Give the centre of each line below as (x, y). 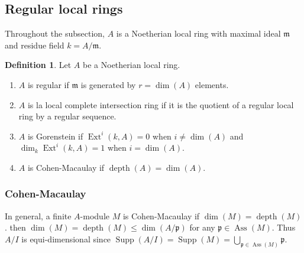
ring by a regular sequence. (67, 116)
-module (95, 215)
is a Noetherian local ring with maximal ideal (198, 33)
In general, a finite (38, 215)
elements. (212, 84)
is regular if (48, 84)
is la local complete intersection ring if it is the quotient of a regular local (161, 104)
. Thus (284, 227)
